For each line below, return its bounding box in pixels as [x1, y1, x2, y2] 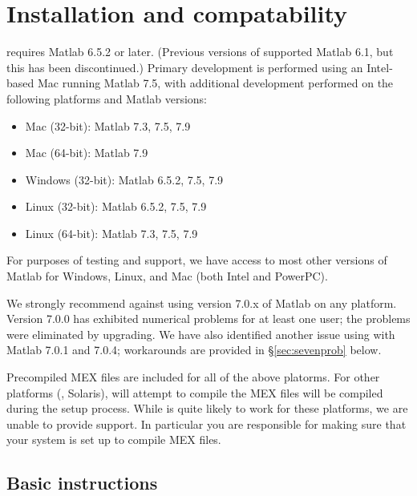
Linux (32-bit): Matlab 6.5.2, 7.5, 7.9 [25, 198, 207, 215]
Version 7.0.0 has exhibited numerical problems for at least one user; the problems [6, 310, 411, 327]
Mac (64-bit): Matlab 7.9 [25, 144, 148, 161]
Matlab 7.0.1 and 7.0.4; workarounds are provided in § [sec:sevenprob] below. [6, 341, 382, 358]
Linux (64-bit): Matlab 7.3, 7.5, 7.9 [25, 224, 198, 241]
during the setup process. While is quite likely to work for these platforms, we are [6, 400, 408, 417]
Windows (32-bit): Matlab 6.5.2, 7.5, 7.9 [25, 171, 224, 188]
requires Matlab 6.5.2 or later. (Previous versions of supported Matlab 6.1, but [6, 43, 394, 60]
